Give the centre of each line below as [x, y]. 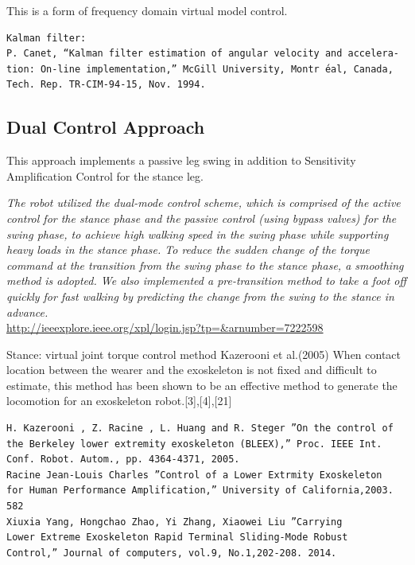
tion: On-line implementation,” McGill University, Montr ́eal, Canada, [200, 69]
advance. [27, 312]
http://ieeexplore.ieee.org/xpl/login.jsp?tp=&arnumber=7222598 [165, 327]
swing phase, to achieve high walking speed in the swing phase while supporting [198, 234]
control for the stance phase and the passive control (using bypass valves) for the [202, 218]
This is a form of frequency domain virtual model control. [147, 10]
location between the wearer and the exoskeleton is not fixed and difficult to [192, 370]
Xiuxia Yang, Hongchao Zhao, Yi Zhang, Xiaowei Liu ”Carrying [175, 522]
